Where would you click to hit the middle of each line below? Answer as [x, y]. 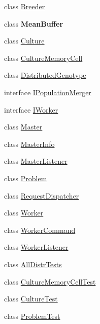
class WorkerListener [36, 247]
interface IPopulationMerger [48, 92]
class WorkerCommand [40, 230]
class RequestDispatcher [42, 195]
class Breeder [25, 6]
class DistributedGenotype [45, 75]
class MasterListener [36, 161]
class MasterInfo [29, 144]
